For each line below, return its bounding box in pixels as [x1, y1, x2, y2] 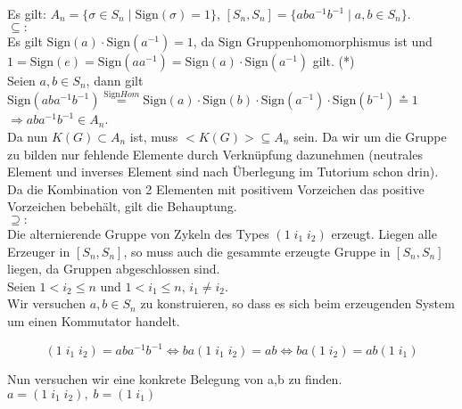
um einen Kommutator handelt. [7, 311, 180, 330]
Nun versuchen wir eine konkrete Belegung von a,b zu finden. [7, 370, 342, 389]
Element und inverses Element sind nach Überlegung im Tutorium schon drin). [7, 162, 439, 181]
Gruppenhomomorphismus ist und [245, 31, 433, 50]
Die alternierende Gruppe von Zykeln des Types [7, 224, 269, 242]
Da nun [7, 127, 48, 145]
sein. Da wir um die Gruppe [293, 127, 447, 145]
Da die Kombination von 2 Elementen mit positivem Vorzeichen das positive [7, 179, 425, 198]
